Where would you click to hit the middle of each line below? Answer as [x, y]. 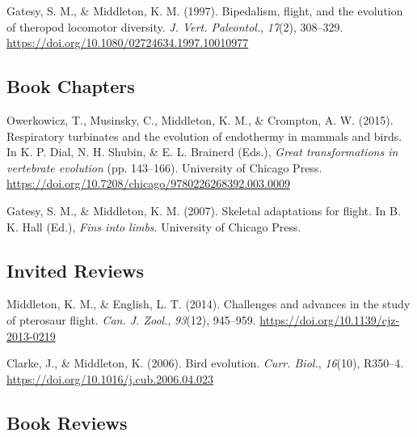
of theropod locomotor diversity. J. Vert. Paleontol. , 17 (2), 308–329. [175, 26]
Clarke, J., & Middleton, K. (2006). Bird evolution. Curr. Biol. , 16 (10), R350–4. [205, 363]
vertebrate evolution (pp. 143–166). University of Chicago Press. [164, 167]
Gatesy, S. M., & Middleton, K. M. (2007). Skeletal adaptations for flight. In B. [204, 210]
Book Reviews [67, 422]
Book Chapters [71, 86]
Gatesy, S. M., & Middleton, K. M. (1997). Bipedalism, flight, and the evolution [205, 11]
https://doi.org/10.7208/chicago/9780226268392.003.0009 [148, 183]
